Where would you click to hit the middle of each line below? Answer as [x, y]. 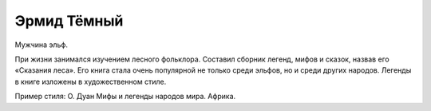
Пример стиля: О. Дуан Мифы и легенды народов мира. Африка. [125, 97]
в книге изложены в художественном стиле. [91, 81]
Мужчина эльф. [41, 45]
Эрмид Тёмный [69, 21]
